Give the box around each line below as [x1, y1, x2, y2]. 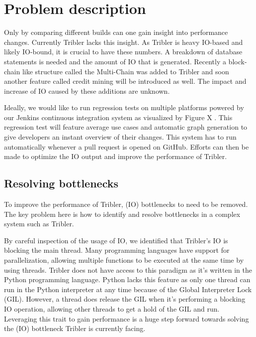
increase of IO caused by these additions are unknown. [4, 85, 170, 96]
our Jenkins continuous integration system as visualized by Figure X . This [4, 112, 233, 122]
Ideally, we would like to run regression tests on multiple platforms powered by [4, 102, 244, 113]
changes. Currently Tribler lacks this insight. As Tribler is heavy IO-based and [4, 36, 243, 47]
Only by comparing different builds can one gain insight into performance [4, 27, 228, 37]
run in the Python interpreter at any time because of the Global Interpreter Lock [4, 284, 252, 294]
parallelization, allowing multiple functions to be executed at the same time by [4, 255, 244, 265]
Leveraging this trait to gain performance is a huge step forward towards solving [4, 313, 249, 324]
